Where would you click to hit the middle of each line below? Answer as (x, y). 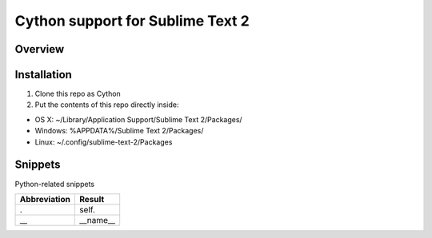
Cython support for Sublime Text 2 (132, 21)
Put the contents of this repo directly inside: (107, 105)
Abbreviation (45, 199)
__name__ (97, 220)
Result (92, 199)
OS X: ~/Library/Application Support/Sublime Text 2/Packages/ (139, 119)
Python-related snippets (55, 184)
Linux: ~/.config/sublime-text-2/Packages (104, 142)
